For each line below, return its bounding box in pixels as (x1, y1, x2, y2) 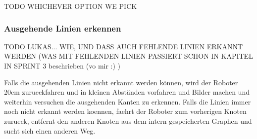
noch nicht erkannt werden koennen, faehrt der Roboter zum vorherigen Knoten (4, 106, 247, 116)
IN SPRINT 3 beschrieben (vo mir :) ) (4, 61, 121, 70)
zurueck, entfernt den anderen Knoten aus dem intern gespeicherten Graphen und (4, 115, 252, 126)
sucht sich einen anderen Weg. (4, 125, 96, 136)
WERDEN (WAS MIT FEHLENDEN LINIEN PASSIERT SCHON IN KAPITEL (4, 51, 253, 61)
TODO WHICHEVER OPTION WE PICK (4, 1, 137, 11)
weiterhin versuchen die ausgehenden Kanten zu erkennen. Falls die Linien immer (4, 96, 251, 106)
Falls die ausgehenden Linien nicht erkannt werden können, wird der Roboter (4, 77, 238, 87)
